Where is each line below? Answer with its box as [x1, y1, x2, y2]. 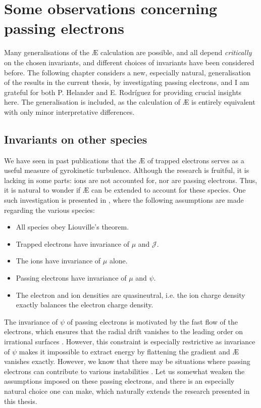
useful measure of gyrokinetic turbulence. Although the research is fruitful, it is [4, 165, 249, 175]
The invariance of [4, 316, 58, 327]
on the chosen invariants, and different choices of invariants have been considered [4, 57, 254, 67]
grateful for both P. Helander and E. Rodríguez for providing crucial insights [4, 86, 242, 97]
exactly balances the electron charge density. [16, 299, 153, 310]
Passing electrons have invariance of [16, 273, 127, 283]
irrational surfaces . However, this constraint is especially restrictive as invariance [4, 336, 255, 346]
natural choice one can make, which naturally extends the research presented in [4, 385, 250, 396]
